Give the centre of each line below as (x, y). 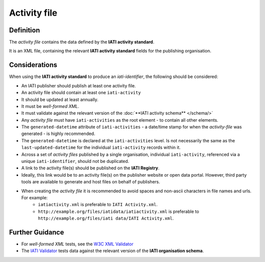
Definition (25, 30)
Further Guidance (37, 232)
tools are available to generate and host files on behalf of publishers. (91, 182)
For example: (35, 198)
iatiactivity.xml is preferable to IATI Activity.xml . (98, 205)
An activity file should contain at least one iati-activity (81, 93)
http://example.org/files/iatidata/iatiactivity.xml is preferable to (119, 211)
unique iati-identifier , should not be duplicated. (75, 161)
